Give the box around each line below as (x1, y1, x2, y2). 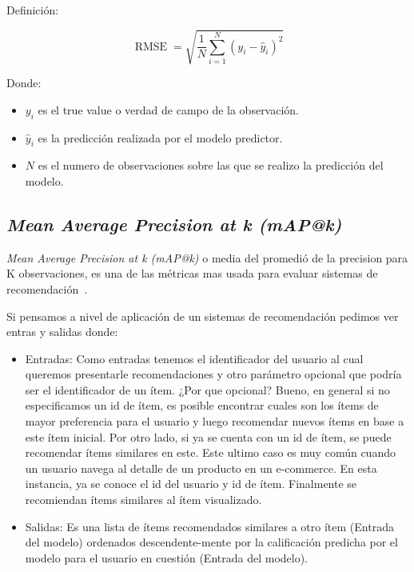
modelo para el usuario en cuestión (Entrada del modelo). (25, 549, 309, 566)
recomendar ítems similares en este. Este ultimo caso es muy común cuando (25, 444, 396, 461)
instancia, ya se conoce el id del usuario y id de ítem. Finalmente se (25, 475, 357, 492)
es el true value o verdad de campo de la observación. (38, 101, 300, 118)
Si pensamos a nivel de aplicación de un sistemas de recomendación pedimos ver (6, 307, 399, 324)
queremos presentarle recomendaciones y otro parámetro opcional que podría (25, 366, 402, 382)
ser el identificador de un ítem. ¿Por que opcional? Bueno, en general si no (25, 381, 390, 398)
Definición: (6, 2, 59, 18)
